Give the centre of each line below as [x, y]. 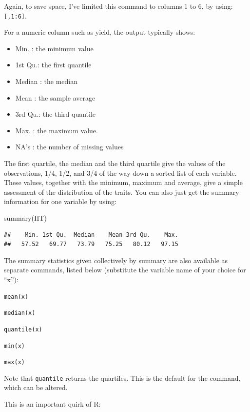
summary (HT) [26, 217]
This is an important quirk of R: [52, 404]
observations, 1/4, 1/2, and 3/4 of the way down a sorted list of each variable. [120, 173]
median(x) [20, 313]
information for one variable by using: [60, 201]
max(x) [14, 362]
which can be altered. [36, 387]
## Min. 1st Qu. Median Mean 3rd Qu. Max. [91, 235]
